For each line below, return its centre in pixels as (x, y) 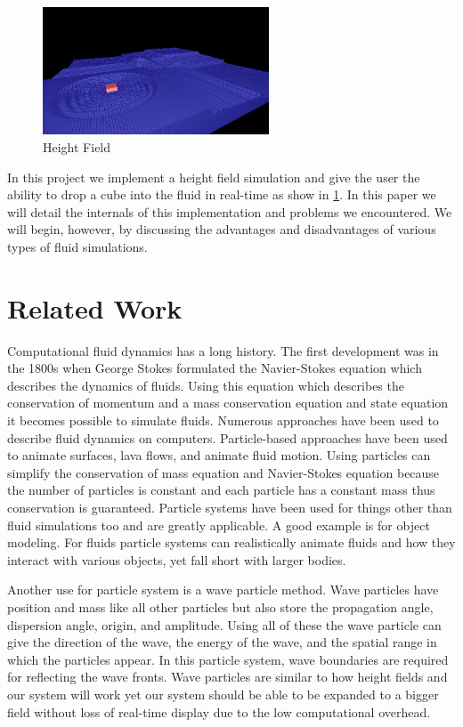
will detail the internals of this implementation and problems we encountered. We (230, 211)
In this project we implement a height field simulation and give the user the (214, 177)
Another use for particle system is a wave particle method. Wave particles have (223, 590)
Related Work (95, 307)
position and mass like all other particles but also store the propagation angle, (220, 606)
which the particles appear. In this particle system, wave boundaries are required (228, 659)
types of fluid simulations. (77, 246)
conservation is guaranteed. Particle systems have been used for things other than (230, 507)
